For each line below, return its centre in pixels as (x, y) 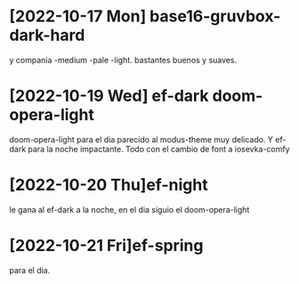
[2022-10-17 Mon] (78, 16)
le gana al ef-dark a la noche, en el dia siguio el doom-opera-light (129, 209)
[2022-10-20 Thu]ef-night (109, 185)
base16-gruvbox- (215, 16)
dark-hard (47, 35)
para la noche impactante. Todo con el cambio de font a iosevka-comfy (159, 149)
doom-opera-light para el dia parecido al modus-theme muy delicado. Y (141, 139)
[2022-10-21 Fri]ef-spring (106, 246)
